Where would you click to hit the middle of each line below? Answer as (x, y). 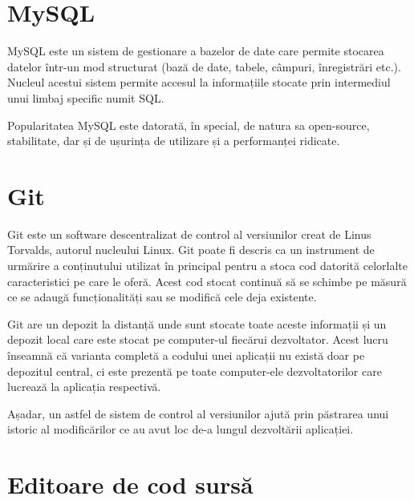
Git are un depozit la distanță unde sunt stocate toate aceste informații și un (197, 323)
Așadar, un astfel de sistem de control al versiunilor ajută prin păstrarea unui (198, 413)
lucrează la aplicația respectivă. (84, 387)
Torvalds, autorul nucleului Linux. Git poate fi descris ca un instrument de (191, 250)
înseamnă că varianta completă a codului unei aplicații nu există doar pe (186, 355)
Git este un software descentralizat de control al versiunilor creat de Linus (189, 234)
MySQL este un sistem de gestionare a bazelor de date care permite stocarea (196, 51)
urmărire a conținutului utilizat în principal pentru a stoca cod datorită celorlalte (207, 265)
